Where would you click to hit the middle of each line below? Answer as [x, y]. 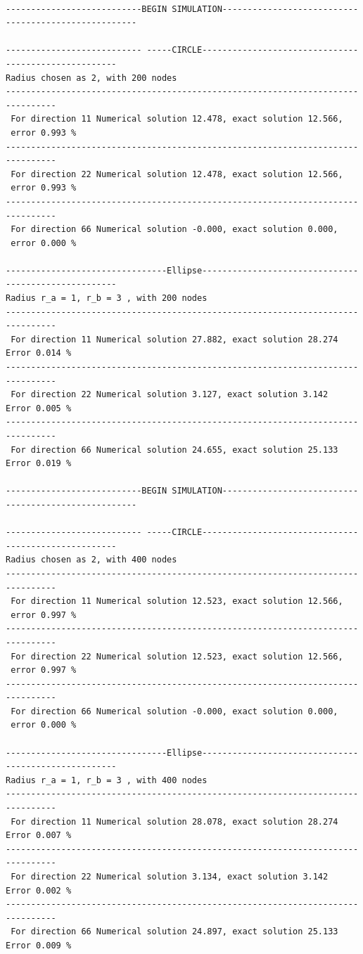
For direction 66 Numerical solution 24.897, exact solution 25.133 [174, 932]
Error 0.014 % [39, 353]
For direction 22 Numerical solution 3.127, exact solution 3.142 [170, 395]
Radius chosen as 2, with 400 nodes [91, 560]
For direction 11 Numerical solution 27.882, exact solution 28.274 [174, 339]
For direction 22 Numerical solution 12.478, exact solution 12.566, [177, 174]
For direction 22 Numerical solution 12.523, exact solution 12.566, [177, 656]
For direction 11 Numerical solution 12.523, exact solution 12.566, [177, 601]
